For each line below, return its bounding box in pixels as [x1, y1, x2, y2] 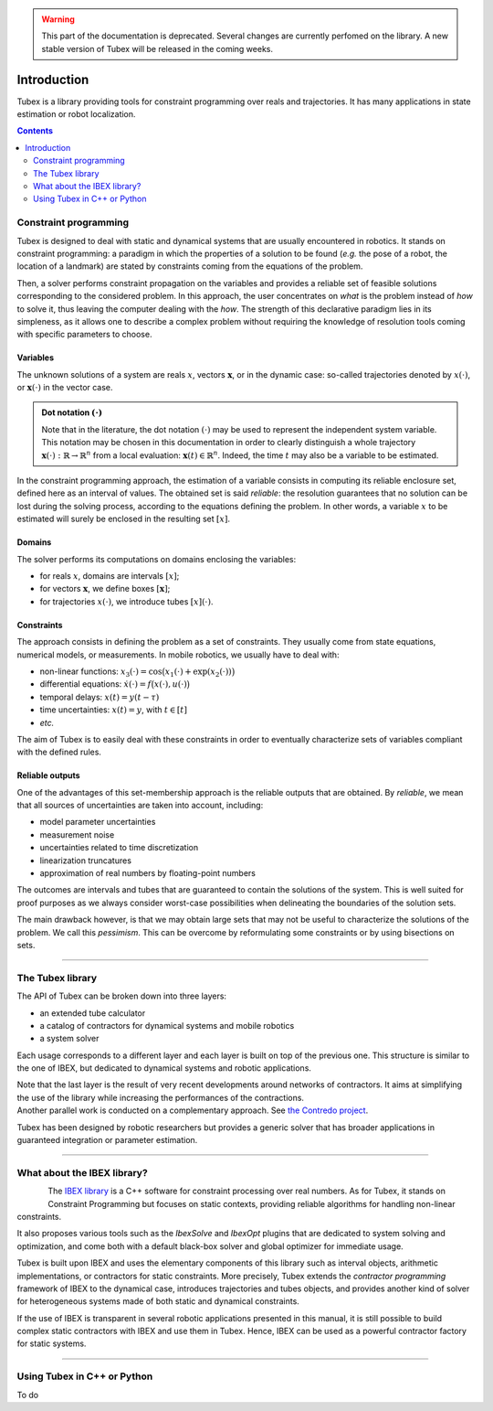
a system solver [39, 1033, 100, 1044]
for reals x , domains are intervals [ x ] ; [39, 570, 180, 581]
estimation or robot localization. [16, 109, 136, 120]
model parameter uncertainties [39, 817, 156, 828]
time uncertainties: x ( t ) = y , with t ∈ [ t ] [39, 704, 187, 715]
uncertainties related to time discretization [39, 842, 199, 853]
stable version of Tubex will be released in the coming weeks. [41, 43, 274, 54]
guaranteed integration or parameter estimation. [16, 1135, 198, 1146]
